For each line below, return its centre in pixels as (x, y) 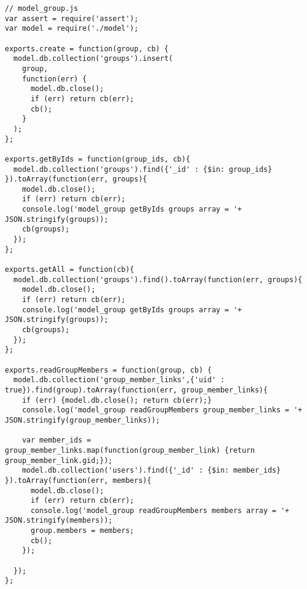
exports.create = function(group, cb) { (87, 49)
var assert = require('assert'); (72, 18)
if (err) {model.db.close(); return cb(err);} (117, 400)
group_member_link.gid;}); (59, 460)
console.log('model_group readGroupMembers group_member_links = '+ (162, 410)
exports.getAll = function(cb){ (70, 270)
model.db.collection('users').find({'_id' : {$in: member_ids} (151, 471)
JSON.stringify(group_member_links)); (82, 420)
